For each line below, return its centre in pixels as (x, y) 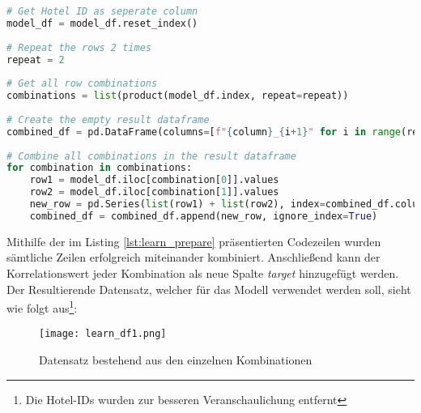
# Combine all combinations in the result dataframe (151, 156)
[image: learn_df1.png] (103, 334)
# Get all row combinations (82, 84)
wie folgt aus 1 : (42, 307)
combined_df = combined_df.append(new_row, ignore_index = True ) (204, 216)
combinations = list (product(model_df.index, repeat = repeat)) (178, 96)
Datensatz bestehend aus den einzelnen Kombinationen (176, 360)
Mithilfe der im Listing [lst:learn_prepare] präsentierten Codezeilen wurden (194, 241)
